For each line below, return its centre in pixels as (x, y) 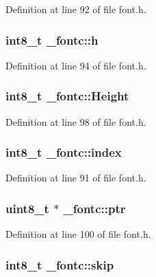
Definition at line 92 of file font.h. (76, 9)
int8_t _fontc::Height (67, 96)
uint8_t (27, 208)
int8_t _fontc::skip (60, 264)
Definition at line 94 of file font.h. (76, 65)
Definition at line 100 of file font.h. (78, 234)
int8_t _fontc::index (64, 152)
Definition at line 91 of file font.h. (76, 178)
